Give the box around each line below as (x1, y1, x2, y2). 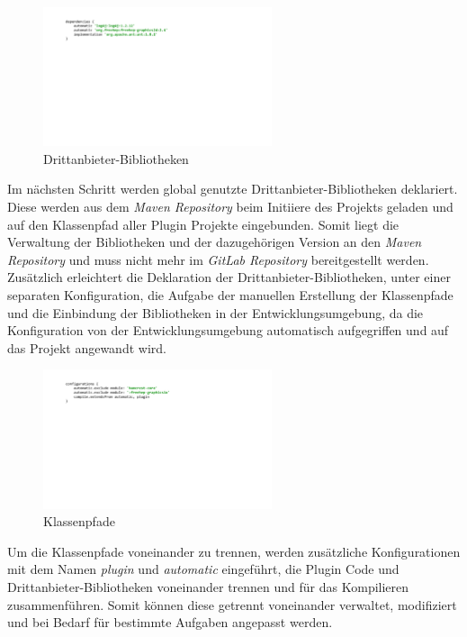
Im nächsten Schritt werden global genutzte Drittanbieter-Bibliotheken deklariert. (7, 179, 458, 198)
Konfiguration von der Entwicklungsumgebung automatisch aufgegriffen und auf (7, 321, 449, 340)
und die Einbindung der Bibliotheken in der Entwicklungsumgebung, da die (7, 303, 424, 322)
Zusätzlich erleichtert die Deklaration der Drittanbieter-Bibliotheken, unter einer (7, 268, 451, 287)
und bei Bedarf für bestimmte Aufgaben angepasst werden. (7, 613, 333, 632)
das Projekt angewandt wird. (7, 338, 166, 357)
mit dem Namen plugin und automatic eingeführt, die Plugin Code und (7, 560, 400, 578)
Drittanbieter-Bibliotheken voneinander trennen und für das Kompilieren (7, 578, 409, 596)
